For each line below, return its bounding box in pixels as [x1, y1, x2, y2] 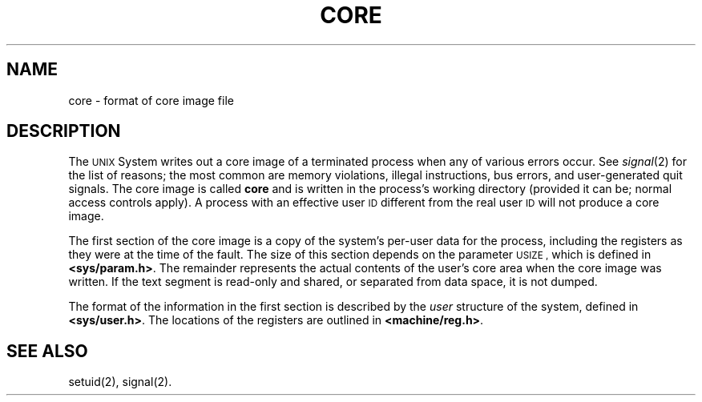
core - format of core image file [68, 93, 234, 107]
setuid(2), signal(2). [68, 375, 172, 389]
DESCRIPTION [6, 121, 121, 142]
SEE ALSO [6, 340, 88, 361]
